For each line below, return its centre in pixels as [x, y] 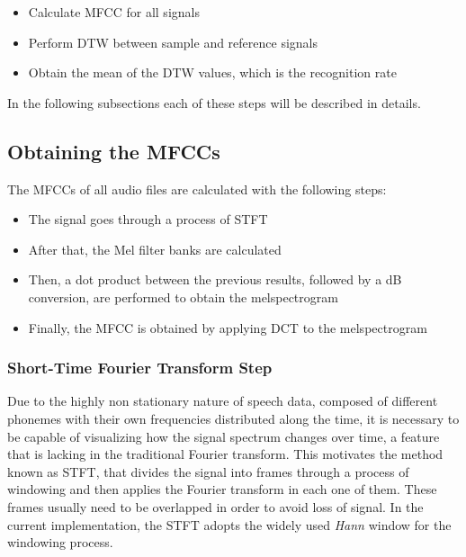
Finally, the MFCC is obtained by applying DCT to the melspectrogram [228, 327]
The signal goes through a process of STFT [148, 219]
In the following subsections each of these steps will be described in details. [214, 102]
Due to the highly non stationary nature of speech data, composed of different [223, 401]
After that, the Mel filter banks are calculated [155, 249]
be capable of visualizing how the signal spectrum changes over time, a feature [224, 436]
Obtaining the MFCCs [114, 151]
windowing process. [60, 542]
